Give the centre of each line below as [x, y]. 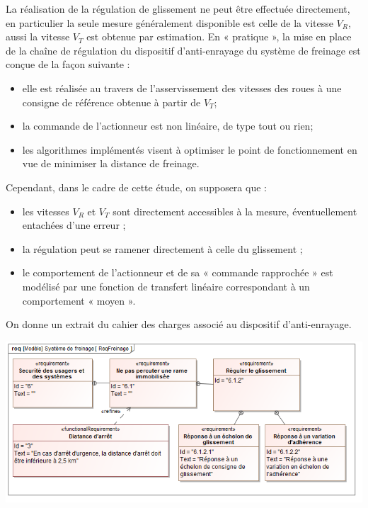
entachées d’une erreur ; [74, 225]
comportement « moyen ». [79, 300]
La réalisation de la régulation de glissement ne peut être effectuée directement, [178, 9]
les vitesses [46, 211]
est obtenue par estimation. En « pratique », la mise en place [219, 36]
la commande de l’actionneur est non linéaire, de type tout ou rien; [168, 126]
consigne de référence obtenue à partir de [111, 102]
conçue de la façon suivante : [68, 64]
